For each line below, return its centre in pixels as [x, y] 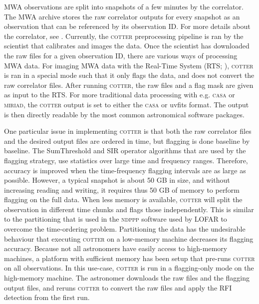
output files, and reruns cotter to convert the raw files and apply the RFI [118, 287]
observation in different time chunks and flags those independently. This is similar [129, 209]
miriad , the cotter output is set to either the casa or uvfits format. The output [127, 104]
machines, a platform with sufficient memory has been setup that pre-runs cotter [129, 258]
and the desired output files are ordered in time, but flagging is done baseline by [127, 141]
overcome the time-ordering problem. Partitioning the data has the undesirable [125, 229]
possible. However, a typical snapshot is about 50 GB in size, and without [117, 180]
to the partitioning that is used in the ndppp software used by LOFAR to [116, 219]
